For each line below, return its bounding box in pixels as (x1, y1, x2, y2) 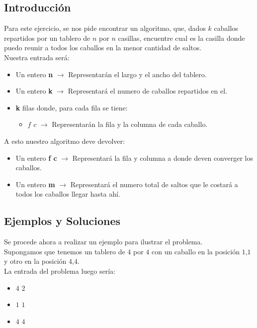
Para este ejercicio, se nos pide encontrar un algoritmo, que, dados (4, 23, 206, 33)
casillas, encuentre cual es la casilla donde (118, 32, 245, 43)
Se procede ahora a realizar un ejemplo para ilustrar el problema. (4, 236, 203, 247)
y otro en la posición (4, 256, 67, 266)
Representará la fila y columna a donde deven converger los (72, 152, 253, 163)
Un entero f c (15, 152, 57, 163)
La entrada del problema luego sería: (4, 265, 115, 276)
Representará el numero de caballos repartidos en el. (68, 86, 228, 96)
